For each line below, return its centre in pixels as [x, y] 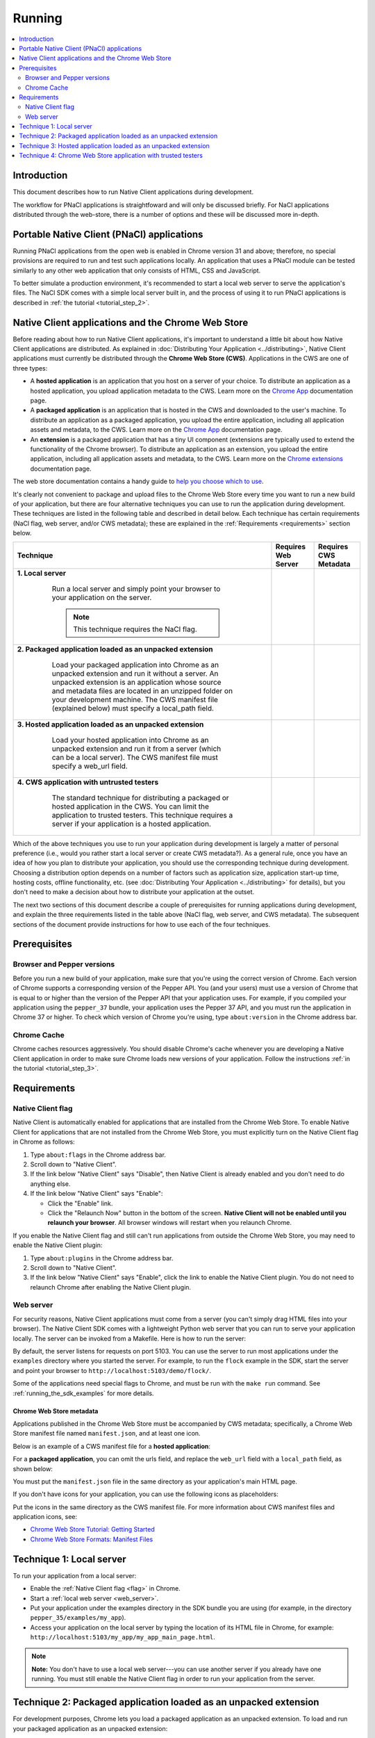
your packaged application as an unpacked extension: [90, 1728]
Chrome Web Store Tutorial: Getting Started [93, 1529]
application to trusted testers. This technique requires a [142, 815]
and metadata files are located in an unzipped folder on [142, 690]
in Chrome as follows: [44, 1142]
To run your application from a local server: [75, 1575]
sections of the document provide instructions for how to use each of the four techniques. [142, 924]
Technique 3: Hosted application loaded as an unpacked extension [114, 145]
